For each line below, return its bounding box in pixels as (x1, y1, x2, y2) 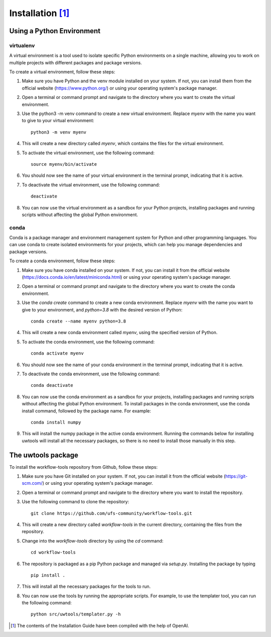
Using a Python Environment (9, 27, 100, 35)
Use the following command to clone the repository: (22, 499, 129, 505)
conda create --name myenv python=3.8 (31, 318, 126, 324)
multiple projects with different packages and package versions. (9, 59, 143, 65)
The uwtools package (9, 451, 79, 459)
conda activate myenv (31, 351, 84, 356)
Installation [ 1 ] (9, 8, 70, 19)
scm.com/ (22, 480, 43, 486)
